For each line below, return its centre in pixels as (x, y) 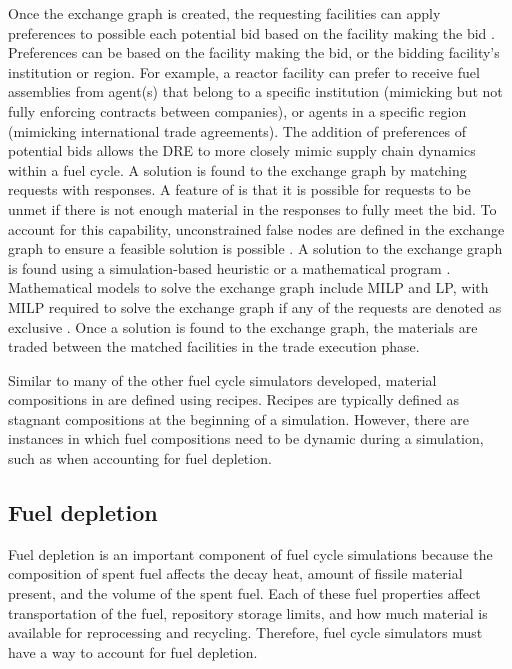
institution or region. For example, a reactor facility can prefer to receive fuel (244, 71)
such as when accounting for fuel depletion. (140, 458)
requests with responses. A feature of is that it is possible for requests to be (239, 189)
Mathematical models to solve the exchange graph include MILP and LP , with (248, 287)
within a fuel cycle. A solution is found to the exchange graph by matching (237, 169)
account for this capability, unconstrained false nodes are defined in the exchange (256, 228)
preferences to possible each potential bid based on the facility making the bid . (251, 32)
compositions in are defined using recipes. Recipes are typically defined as (234, 399)
